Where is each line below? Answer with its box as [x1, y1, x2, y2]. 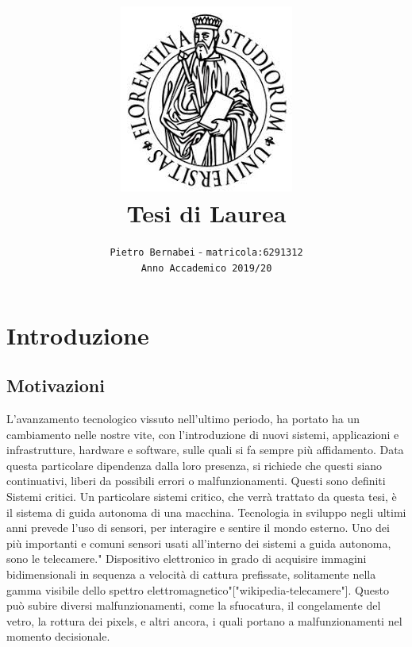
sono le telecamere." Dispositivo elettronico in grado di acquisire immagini [6, 550, 367, 567]
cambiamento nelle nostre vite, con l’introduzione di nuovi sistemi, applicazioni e [6, 426, 399, 442]
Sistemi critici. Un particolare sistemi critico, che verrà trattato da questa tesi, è [6, 487, 397, 504]
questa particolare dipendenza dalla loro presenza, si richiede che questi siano [6, 456, 383, 473]
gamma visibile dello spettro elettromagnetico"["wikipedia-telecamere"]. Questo [6, 581, 389, 598]
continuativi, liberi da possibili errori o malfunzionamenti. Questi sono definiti [6, 472, 386, 489]
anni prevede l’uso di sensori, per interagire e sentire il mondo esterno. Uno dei [6, 519, 390, 536]
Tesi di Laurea [126, 197, 287, 229]
